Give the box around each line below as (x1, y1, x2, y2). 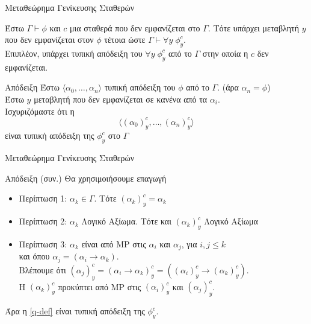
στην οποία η (202, 46, 248, 59)
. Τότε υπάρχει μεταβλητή (208, 21, 299, 34)
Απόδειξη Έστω (5, 81, 60, 94)
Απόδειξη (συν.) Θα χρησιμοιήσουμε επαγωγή (5, 171, 167, 184)
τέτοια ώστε (104, 33, 146, 46)
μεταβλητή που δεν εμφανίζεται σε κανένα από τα (34, 92, 208, 105)
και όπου (19, 250, 50, 262)
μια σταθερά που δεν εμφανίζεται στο (69, 21, 200, 34)
